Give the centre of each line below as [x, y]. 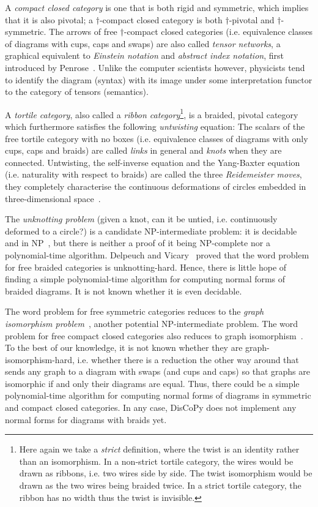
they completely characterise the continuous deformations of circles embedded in [156, 186]
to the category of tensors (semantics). [77, 92]
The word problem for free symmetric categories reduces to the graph [135, 311]
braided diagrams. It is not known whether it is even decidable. [124, 291]
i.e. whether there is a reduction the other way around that [188, 359]
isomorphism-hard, [40, 359]
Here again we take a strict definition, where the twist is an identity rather [159, 449]
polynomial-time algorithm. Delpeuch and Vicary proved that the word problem [157, 254]
